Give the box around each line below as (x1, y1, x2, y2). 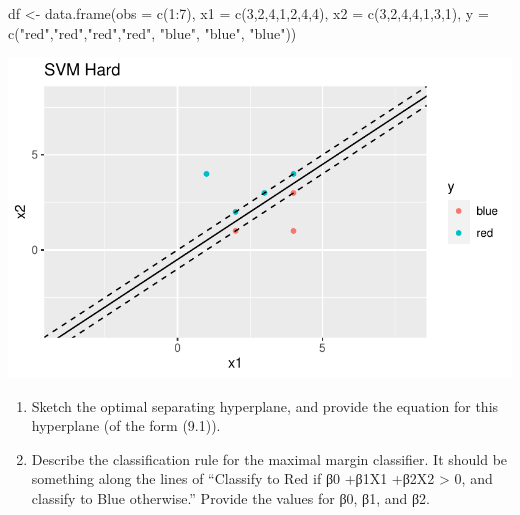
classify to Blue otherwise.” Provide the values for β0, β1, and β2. (31, 487, 431, 508)
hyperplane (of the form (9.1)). (31, 415, 221, 436)
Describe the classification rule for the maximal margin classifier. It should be (31, 448, 508, 469)
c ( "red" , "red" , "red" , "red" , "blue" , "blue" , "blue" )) (8, 22, 297, 43)
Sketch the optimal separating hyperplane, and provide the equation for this (31, 395, 499, 416)
